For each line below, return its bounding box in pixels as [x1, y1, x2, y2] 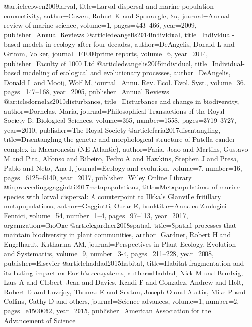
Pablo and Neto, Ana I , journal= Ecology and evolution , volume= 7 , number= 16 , [4, 163, 242, 173]
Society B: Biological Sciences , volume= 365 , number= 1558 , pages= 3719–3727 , [4, 115, 236, 125]
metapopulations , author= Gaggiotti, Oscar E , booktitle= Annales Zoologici [4, 201, 227, 211]
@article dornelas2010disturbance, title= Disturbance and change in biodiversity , [4, 96, 239, 106]
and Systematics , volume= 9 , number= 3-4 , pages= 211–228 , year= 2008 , [4, 248, 214, 258]
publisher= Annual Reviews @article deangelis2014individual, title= [4, 29, 202, 39]
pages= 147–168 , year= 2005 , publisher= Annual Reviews [4, 86, 169, 97]
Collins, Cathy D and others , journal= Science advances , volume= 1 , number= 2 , [4, 296, 239, 306]
